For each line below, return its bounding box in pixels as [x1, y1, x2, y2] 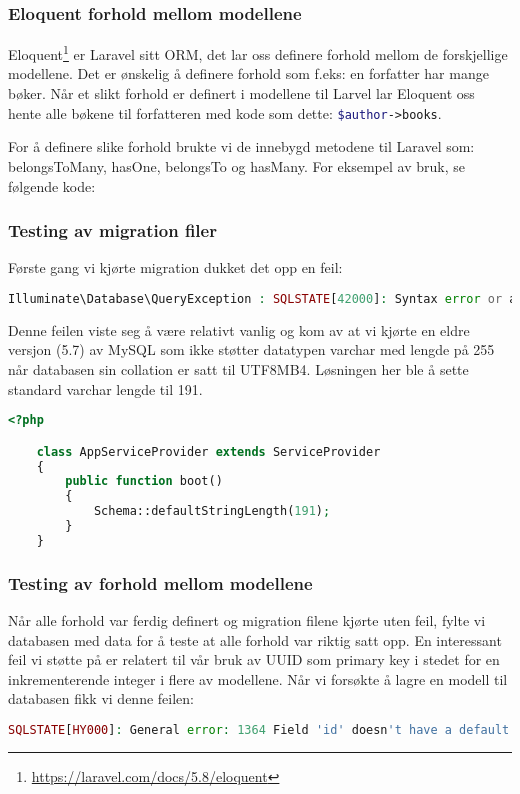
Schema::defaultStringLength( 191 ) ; [93, 504, 331, 519]
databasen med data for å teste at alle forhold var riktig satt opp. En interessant [8, 629, 502, 650]
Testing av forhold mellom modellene [8, 570, 313, 595]
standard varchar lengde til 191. [8, 378, 203, 399]
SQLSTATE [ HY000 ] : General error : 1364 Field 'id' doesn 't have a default [8, 723, 510, 737]
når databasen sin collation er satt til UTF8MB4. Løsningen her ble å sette [8, 358, 469, 379]
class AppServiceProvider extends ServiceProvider [36, 444, 381, 459]
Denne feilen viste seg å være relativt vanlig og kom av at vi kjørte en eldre [8, 319, 470, 340]
